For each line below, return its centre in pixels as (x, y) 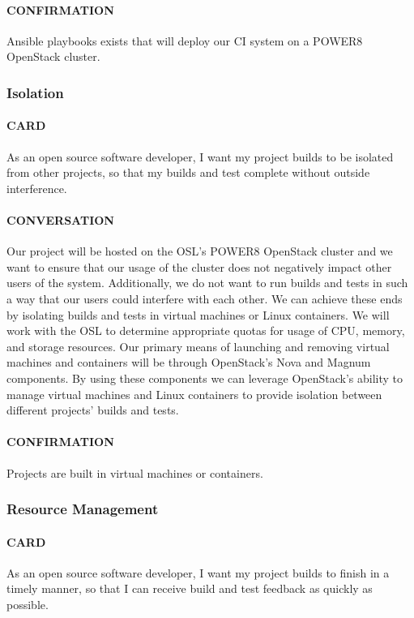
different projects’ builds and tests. (93, 410)
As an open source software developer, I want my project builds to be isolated (200, 156)
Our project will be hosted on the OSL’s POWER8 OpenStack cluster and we (200, 251)
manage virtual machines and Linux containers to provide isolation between (194, 394)
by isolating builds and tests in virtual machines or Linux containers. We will (198, 314)
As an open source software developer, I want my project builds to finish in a (198, 572)
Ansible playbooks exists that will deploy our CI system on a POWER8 (185, 40)
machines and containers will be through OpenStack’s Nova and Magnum (189, 362)
